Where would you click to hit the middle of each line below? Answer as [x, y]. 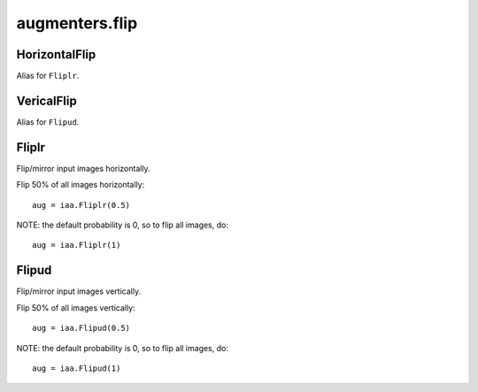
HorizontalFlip [56, 54]
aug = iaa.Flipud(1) [77, 368]
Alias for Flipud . [48, 122]
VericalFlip [46, 100]
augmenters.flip [77, 23]
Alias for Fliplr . [48, 76]
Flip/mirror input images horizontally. [83, 168]
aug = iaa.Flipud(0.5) [81, 328]
